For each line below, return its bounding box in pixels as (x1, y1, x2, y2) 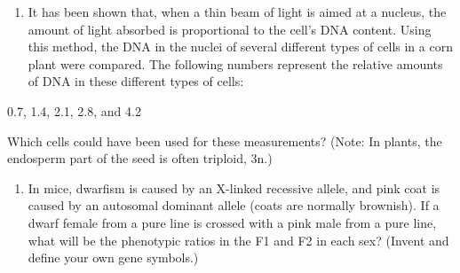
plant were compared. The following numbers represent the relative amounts (28, 54, 443, 73)
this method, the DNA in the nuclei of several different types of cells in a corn (28, 37, 453, 56)
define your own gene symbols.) (28, 248, 199, 267)
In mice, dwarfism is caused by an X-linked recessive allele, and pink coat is (28, 178, 440, 197)
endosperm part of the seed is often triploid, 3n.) (7, 149, 273, 168)
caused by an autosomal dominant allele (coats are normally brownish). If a (28, 196, 440, 214)
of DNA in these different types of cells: (28, 72, 244, 90)
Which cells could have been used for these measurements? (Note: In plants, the (7, 131, 442, 150)
